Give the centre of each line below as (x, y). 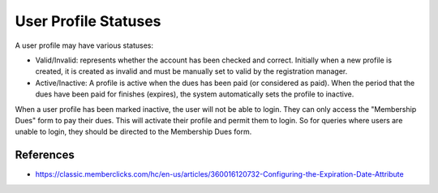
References (45, 155)
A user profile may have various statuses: (84, 45)
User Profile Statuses (88, 21)
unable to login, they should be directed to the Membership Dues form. (133, 132)
